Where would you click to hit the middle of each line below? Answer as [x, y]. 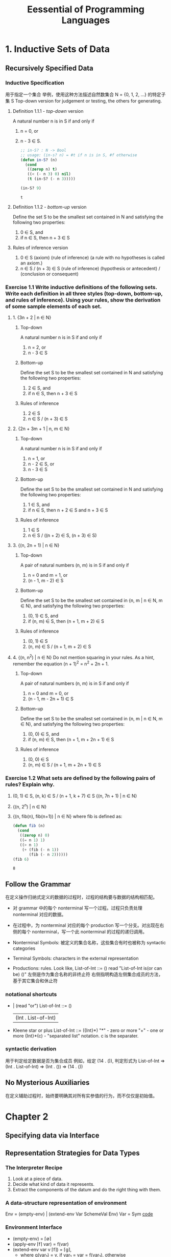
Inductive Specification [35, 83]
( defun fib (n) [29, 826]
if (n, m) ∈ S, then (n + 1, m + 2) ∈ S [66, 621]
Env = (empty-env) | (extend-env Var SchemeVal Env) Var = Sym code [79, 1214]
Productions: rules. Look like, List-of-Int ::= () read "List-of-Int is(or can [87, 968]
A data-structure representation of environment [66, 1203]
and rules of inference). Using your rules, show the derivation [83, 300]
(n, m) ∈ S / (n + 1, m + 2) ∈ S [59, 646]
